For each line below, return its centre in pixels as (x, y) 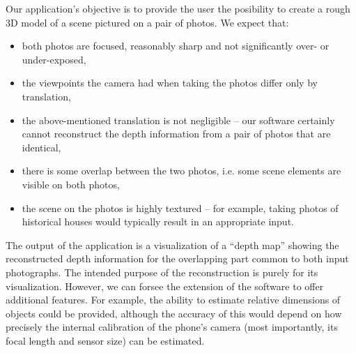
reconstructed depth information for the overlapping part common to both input (177, 258)
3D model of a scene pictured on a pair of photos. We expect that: (147, 22)
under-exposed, (54, 59)
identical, (41, 147)
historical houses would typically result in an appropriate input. (158, 221)
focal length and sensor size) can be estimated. (105, 340)
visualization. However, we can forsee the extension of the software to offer (165, 286)
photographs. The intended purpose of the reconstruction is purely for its (162, 272)
